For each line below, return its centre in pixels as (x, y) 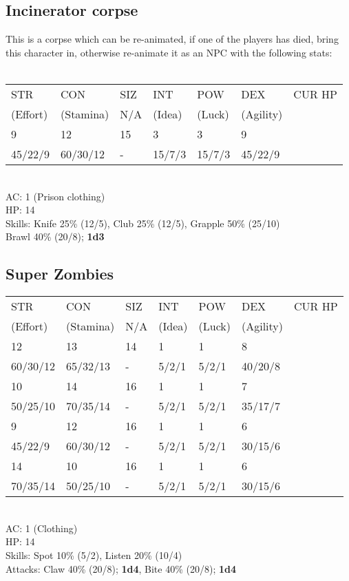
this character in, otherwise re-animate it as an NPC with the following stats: (169, 52)
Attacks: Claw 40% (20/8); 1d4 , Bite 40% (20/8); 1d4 (121, 568)
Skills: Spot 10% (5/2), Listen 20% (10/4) (94, 554)
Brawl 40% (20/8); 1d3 (55, 236)
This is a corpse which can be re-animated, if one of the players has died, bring (172, 39)
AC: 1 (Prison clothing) (55, 196)
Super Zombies (60, 274)
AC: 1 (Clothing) (42, 528)
